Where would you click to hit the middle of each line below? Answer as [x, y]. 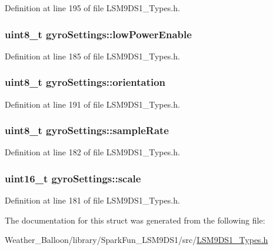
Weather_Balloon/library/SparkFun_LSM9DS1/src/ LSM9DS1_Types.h [136, 240]
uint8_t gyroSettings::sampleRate [87, 130]
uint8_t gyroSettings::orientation [85, 82]
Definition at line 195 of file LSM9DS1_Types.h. [92, 8]
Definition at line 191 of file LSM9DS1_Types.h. [92, 104]
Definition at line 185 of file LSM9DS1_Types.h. [92, 56]
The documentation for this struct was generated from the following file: [135, 220]
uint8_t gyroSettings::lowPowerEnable [98, 34]
